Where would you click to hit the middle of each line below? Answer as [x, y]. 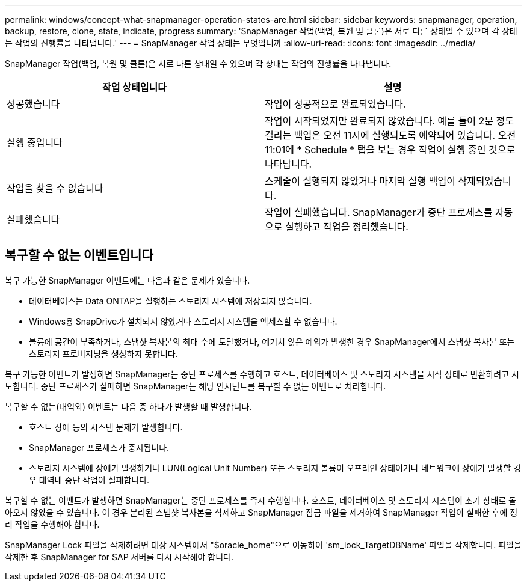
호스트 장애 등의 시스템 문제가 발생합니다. [106, 427]
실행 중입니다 [35, 142]
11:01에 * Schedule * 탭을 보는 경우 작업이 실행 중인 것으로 [390, 150]
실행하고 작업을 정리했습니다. [347, 227]
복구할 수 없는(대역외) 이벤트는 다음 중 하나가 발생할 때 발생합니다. [128, 406]
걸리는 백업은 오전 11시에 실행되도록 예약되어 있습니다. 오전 [390, 135]
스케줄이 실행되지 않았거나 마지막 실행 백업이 [360, 181]
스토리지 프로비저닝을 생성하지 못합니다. [103, 353]
